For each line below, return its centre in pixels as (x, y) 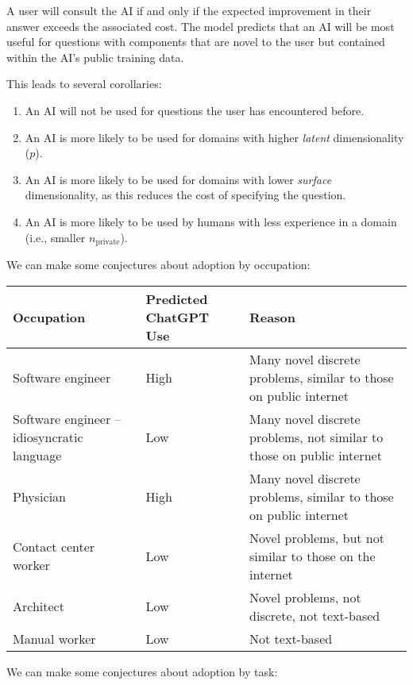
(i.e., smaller (55, 237)
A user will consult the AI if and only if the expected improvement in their (189, 10)
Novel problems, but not (317, 537)
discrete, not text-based (315, 615)
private (108, 242)
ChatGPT (177, 317)
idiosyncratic (48, 437)
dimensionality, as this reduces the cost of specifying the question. (185, 195)
